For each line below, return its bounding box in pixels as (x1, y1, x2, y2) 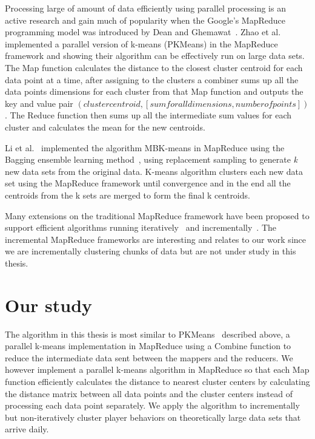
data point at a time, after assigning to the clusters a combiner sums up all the (5, 73, 299, 86)
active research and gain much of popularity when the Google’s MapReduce (5, 13, 285, 26)
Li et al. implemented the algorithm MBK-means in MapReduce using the (5, 141, 285, 154)
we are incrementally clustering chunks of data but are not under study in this (5, 245, 296, 257)
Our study (5, 292, 93, 317)
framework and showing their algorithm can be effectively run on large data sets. (5, 49, 305, 62)
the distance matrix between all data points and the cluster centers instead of (5, 387, 293, 400)
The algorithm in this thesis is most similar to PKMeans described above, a (5, 327, 290, 340)
